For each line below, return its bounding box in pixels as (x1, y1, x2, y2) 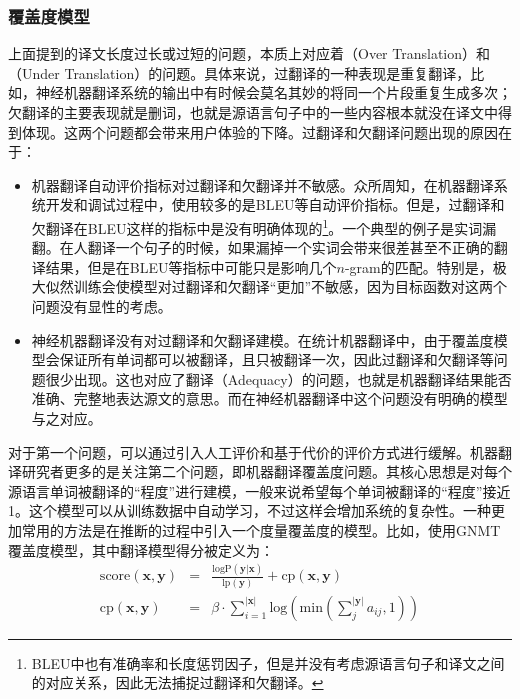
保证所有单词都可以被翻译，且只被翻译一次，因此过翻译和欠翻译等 (59, 349, 494, 370)
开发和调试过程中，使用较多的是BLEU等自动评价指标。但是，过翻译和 (45, 194, 505, 215)
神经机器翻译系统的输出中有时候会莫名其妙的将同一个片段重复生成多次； (35, 82, 512, 103)
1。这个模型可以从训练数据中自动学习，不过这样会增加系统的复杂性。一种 (8, 500, 491, 521)
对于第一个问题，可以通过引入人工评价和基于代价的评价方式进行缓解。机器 (8, 441, 498, 462)
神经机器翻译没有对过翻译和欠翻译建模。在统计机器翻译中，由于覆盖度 (31, 329, 494, 350)
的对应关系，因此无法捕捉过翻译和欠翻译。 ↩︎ (31, 672, 324, 693)
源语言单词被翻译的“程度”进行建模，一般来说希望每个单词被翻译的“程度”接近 (8, 480, 511, 501)
